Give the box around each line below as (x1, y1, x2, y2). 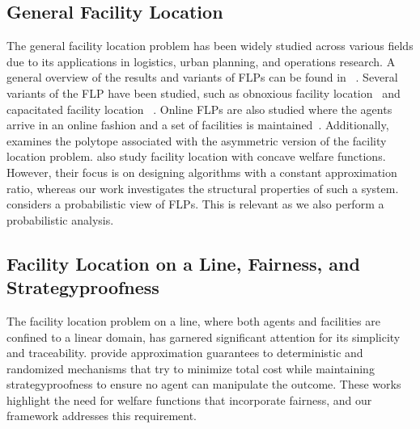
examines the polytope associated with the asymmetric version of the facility (6, 132, 387, 149)
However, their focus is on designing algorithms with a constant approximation (6, 163, 397, 180)
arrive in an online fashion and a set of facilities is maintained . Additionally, (6, 116, 389, 133)
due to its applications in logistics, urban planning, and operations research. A (6, 53, 396, 69)
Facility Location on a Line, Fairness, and (6, 250, 360, 275)
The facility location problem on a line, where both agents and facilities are (6, 312, 380, 329)
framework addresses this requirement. (6, 407, 197, 424)
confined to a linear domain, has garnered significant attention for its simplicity (6, 328, 401, 345)
